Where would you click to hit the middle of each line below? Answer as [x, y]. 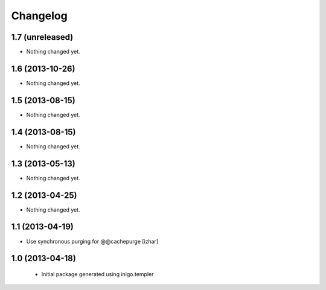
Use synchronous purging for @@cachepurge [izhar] [92, 241]
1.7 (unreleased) [42, 37]
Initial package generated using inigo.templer [97, 274]
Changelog [39, 16]
